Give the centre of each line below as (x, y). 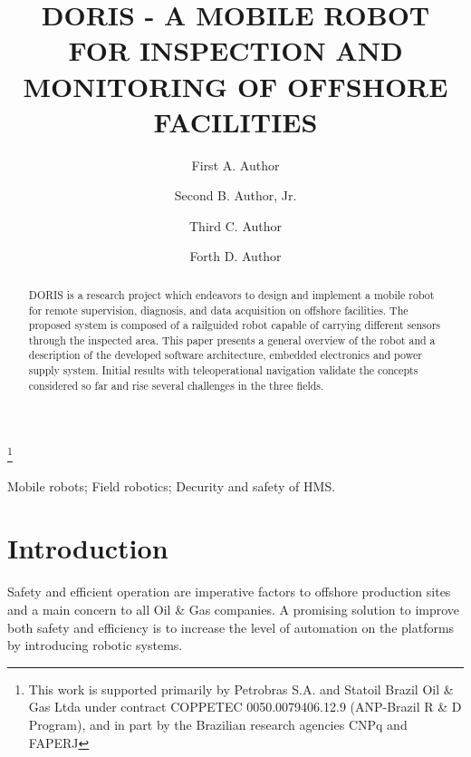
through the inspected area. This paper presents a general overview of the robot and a (232, 340)
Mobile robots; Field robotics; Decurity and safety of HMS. (172, 485)
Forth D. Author (235, 256)
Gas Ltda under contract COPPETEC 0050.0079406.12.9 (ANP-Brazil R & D (245, 707)
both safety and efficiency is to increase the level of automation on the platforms (231, 627)
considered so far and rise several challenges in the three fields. (176, 385)
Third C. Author (235, 225)
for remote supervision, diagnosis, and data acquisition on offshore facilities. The (218, 310)
